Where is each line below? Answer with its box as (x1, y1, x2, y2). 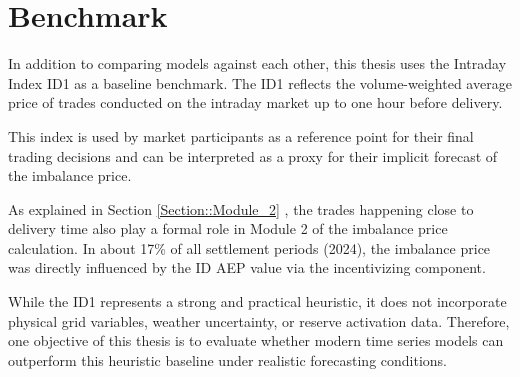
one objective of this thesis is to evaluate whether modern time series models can (8, 330, 504, 351)
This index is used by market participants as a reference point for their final (8, 125, 474, 146)
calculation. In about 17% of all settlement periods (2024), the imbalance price (8, 237, 491, 258)
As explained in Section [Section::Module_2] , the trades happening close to (8, 198, 474, 219)
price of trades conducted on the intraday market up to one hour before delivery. (8, 92, 503, 113)
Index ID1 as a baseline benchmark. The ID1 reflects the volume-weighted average (8, 72, 512, 93)
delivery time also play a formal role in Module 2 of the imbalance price (8, 218, 448, 239)
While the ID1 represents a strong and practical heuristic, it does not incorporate (8, 291, 507, 312)
